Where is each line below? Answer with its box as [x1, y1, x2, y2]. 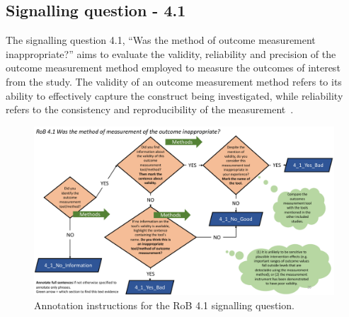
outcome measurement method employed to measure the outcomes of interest [6, 60, 341, 75]
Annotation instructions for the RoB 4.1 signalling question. [34, 297, 294, 312]
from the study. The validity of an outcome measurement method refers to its [6, 74, 342, 88]
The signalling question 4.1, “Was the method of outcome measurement [6, 33, 316, 47]
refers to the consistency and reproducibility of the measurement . [6, 102, 294, 117]
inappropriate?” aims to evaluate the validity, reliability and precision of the [6, 46, 336, 61]
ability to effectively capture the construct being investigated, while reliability [6, 88, 343, 103]
